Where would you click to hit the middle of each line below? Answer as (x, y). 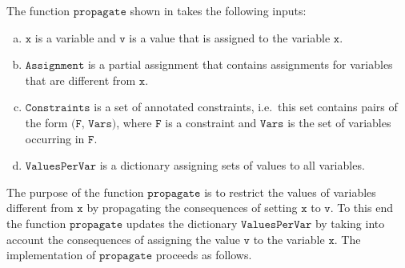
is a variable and (75, 37)
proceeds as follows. (204, 255)
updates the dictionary (182, 223)
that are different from (80, 80)
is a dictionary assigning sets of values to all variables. (232, 165)
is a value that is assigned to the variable (230, 37)
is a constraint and (211, 122)
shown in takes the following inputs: (218, 10)
